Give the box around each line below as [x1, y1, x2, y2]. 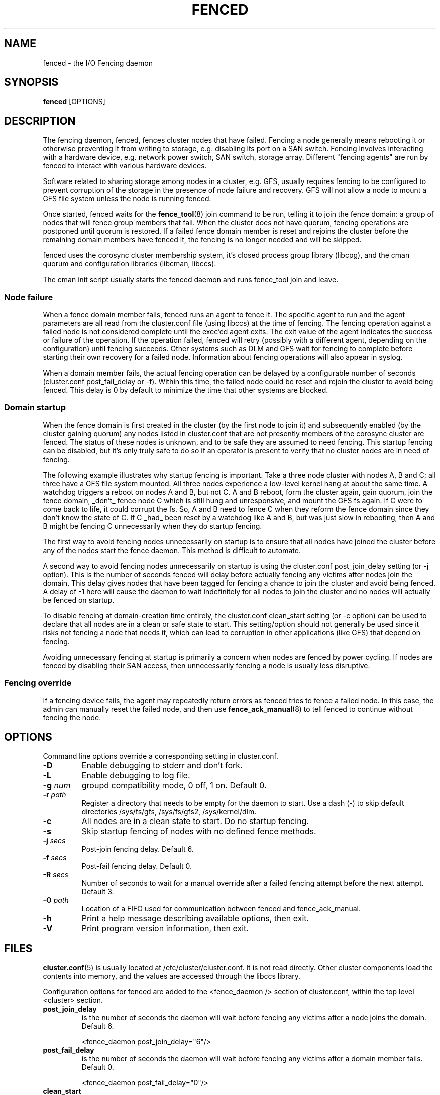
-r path [43, 790, 66, 799]
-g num [43, 780, 71, 791]
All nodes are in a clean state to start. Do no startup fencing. [81, 816, 309, 827]
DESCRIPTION [4, 114, 76, 127]
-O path [43, 896, 69, 905]
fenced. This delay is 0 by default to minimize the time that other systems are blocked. [43, 386, 328, 395]
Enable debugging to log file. [81, 770, 190, 781]
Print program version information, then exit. [81, 923, 249, 934]
